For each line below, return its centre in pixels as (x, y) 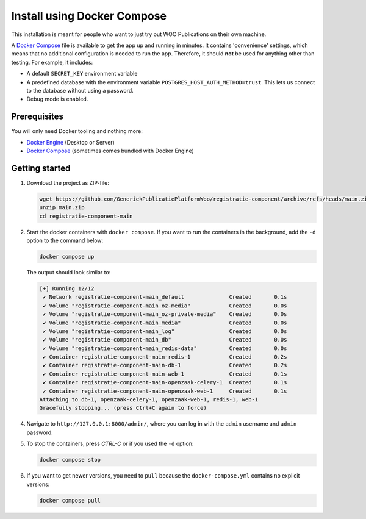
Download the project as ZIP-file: (68, 182)
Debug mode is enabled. (57, 99)
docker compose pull (70, 500)
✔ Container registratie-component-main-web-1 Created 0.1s (165, 374)
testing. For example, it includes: (52, 62)
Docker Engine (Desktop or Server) (71, 142)
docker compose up (67, 256)
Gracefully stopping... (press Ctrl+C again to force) (123, 408)
